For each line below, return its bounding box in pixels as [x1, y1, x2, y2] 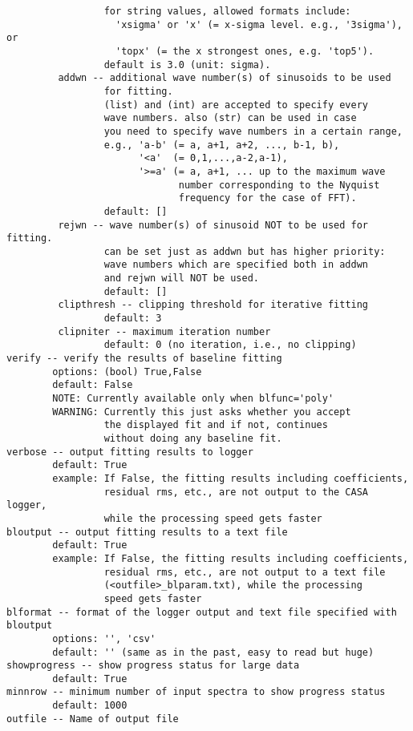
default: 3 [103, 313, 162, 325]
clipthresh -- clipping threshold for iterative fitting [58, 299, 369, 311]
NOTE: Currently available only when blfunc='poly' [52, 393, 334, 405]
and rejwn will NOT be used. [103, 273, 259, 285]
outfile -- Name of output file [6, 713, 179, 725]
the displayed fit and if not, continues [103, 419, 328, 431]
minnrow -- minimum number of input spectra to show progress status [6, 686, 386, 698]
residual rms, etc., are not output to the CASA [103, 486, 369, 498]
